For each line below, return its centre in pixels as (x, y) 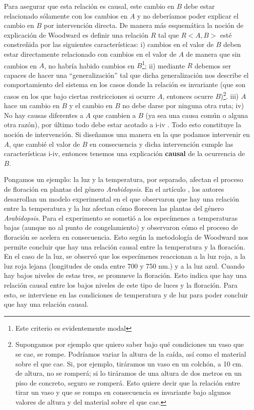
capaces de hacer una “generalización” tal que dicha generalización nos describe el (126, 75)
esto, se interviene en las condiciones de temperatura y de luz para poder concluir (126, 294)
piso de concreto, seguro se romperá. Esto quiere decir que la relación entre (128, 382)
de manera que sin (213, 54)
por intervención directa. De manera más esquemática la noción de (144, 25)
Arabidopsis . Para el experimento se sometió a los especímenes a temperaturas (121, 217)
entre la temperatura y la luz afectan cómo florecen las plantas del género (114, 208)
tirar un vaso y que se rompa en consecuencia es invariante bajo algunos (123, 392)
